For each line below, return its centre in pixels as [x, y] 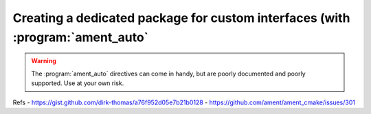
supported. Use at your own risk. [78, 83]
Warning [44, 61]
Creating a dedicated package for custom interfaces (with [181, 18]
